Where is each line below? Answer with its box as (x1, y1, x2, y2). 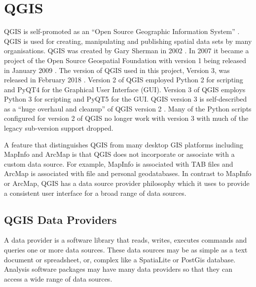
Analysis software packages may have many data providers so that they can (4, 264, 232, 274)
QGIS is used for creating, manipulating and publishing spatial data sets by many (4, 36, 252, 46)
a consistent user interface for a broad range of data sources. (4, 187, 186, 198)
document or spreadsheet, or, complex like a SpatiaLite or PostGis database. (4, 254, 236, 264)
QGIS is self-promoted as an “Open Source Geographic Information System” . (4, 26, 240, 36)
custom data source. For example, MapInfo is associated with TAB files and (4, 158, 233, 169)
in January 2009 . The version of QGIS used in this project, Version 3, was (4, 65, 230, 75)
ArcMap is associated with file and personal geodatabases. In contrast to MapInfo (4, 168, 252, 179)
